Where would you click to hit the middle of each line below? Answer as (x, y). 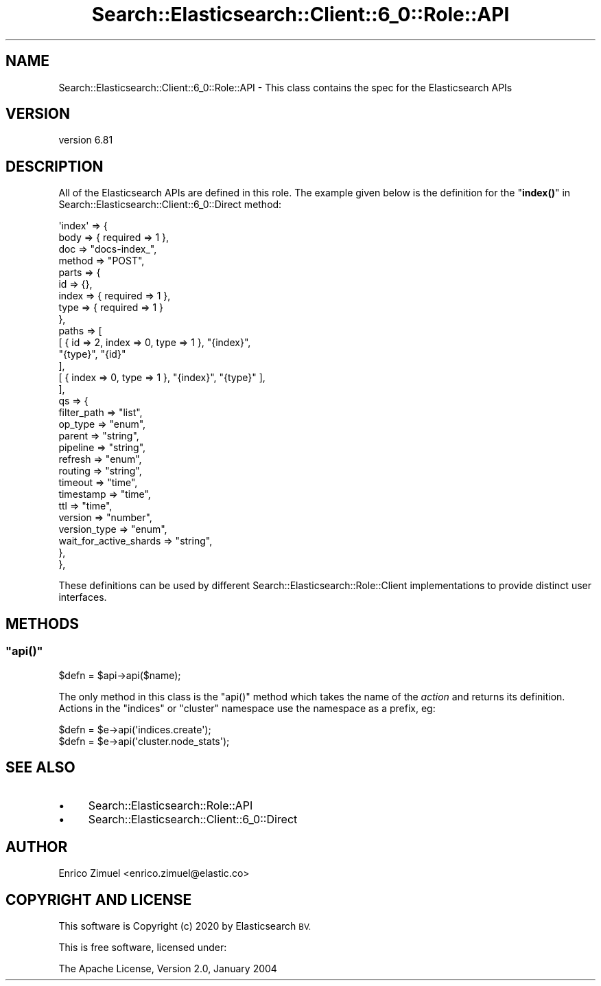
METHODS (43, 623)
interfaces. (83, 597)
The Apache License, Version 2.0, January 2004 (168, 969)
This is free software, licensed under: (143, 948)
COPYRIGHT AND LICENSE (99, 899)
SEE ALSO (40, 767)
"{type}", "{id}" (92, 354)
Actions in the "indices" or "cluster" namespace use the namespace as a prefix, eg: (247, 708)
